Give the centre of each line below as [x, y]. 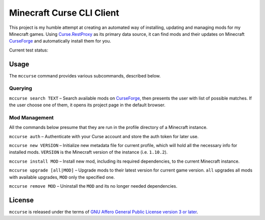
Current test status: [29, 50]
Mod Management [31, 118]
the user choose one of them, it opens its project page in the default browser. [87, 105]
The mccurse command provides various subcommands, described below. [85, 75]
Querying [21, 88]
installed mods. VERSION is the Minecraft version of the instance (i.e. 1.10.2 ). [88, 152]
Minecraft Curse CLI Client [64, 13]
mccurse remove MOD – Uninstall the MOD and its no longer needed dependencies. [93, 186]
